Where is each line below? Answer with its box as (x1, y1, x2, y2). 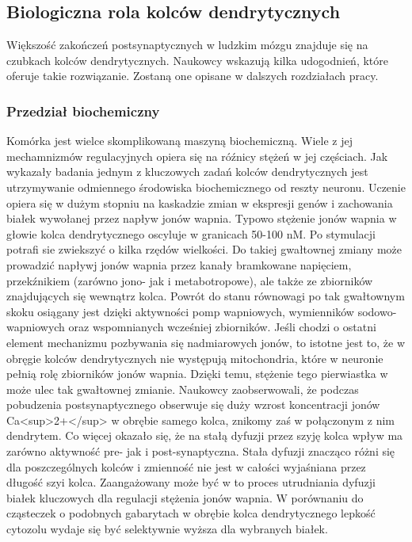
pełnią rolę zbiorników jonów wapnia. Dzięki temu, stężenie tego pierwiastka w (6, 365, 388, 382)
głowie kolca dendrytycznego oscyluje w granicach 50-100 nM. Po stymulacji (6, 225, 376, 242)
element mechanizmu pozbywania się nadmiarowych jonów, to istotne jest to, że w (6, 334, 406, 350)
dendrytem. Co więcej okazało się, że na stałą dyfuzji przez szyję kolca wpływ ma (6, 427, 403, 444)
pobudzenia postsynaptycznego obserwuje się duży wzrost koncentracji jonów (6, 396, 380, 413)
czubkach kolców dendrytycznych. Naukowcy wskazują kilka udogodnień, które (6, 52, 389, 68)
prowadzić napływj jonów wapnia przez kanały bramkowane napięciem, (6, 256, 352, 273)
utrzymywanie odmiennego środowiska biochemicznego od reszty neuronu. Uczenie (6, 178, 406, 195)
